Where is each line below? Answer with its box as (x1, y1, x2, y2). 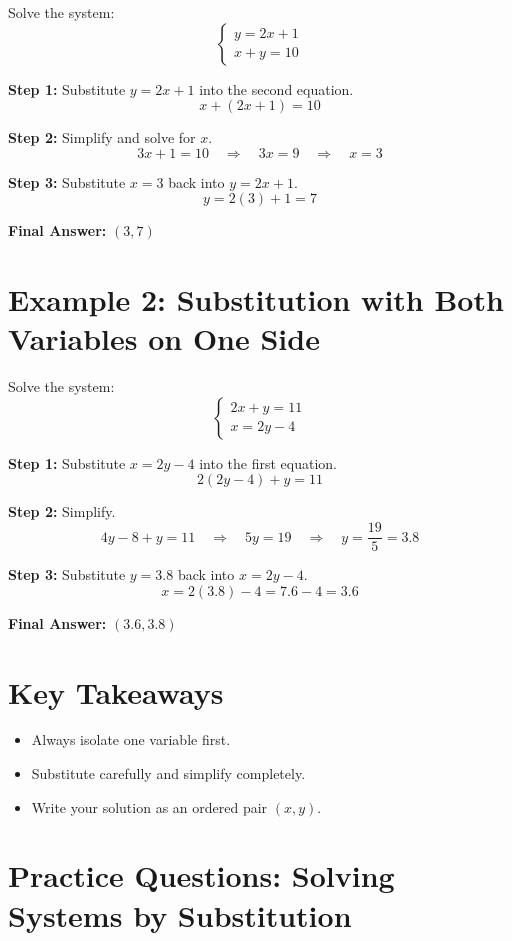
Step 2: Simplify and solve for (8, 127, 196, 148)
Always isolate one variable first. (31, 729, 231, 750)
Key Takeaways (8, 671, 224, 712)
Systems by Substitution (8, 894, 352, 935)
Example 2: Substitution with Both (8, 279, 504, 320)
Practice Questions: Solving (8, 855, 395, 896)
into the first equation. (199, 452, 337, 473)
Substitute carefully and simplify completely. (31, 763, 306, 784)
